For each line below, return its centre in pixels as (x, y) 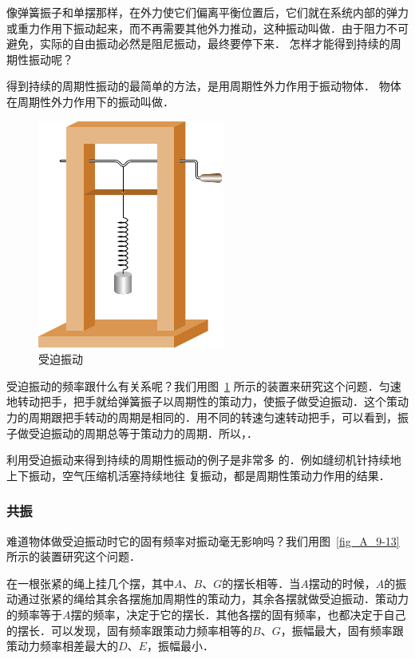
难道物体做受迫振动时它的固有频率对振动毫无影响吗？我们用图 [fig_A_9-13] (203, 540)
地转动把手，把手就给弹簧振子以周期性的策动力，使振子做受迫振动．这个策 (202, 401)
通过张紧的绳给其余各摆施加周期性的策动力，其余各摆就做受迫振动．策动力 (213, 599)
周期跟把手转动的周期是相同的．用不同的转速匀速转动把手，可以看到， (213, 417)
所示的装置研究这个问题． (73, 556)
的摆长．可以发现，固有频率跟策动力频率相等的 (129, 630)
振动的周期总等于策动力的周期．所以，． (154, 433)
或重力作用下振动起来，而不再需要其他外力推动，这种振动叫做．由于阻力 (196, 28)
